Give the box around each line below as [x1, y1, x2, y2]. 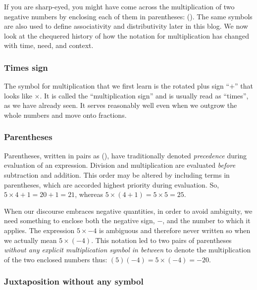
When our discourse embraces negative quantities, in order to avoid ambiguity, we [4, 205, 253, 216]
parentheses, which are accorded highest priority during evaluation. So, [4, 179, 219, 190]
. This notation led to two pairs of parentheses [91, 235, 232, 245]
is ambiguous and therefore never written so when [99, 225, 251, 235]
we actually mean [4, 235, 57, 245]
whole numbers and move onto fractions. [4, 109, 127, 120]
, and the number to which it [162, 215, 251, 226]
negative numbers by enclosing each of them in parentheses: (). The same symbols [4, 11, 253, 21]
